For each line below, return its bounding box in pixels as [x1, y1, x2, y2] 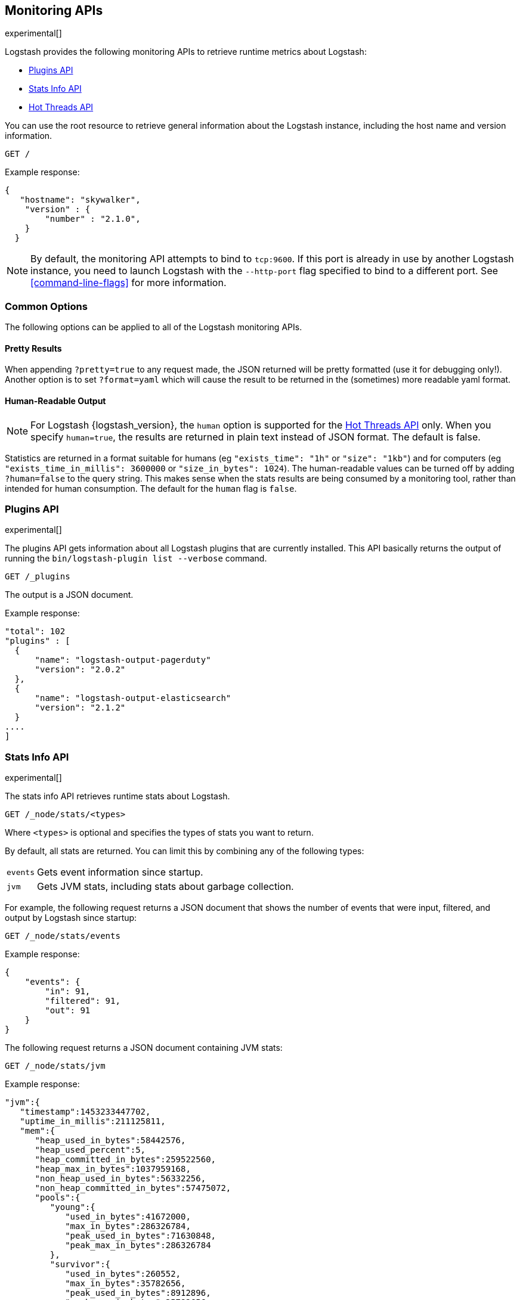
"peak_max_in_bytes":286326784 [65, 1240, 211, 1251]
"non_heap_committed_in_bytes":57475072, [35, 1183, 231, 1193]
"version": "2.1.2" [35, 703, 126, 713]
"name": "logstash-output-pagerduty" [35, 655, 211, 665]
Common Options [5, 300, 88, 312]
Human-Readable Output [5, 396, 106, 406]
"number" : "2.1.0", [45, 214, 141, 224]
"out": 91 [45, 1006, 91, 1016]
